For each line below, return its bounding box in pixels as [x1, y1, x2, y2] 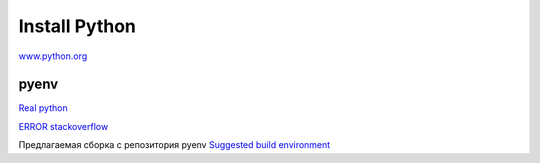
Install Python [18, 15, 137, 37]
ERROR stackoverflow [18, 120, 109, 132]
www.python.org [18, 50, 88, 62]
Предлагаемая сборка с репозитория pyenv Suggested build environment [18, 139, 331, 151]
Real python [18, 102, 69, 114]
